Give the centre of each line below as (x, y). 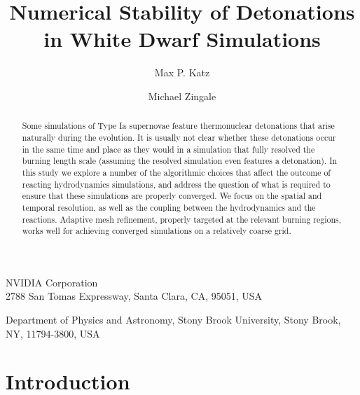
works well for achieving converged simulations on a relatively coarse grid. (157, 231)
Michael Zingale (182, 96)
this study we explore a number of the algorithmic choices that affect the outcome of (176, 172)
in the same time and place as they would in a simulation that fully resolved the (168, 149)
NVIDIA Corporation (52, 282)
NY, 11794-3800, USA (53, 333)
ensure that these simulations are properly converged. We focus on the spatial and (172, 196)
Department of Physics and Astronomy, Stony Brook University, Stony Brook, (173, 320)
